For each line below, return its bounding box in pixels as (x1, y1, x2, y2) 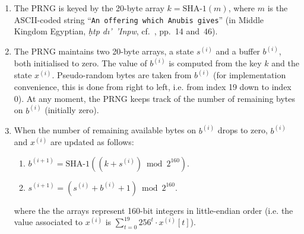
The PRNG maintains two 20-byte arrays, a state (14, 45, 194, 57)
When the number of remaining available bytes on (14, 124, 197, 136)
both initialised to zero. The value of (14, 57, 147, 69)
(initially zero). (45, 104, 99, 116)
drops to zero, (217, 124, 268, 136)
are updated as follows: (50, 136, 134, 148)
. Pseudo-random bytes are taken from (52, 69, 192, 81)
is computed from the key (169, 57, 262, 69)
